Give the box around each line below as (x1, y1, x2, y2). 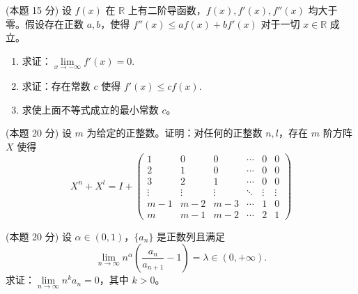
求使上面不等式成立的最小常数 (22, 102, 159, 116)
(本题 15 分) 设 (6, 3, 72, 17)
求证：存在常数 (22, 79, 91, 93)
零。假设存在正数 (6, 16, 84, 31)
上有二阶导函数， (127, 3, 206, 17)
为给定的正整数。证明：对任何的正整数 (86, 125, 263, 140)
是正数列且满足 (157, 229, 226, 243)
